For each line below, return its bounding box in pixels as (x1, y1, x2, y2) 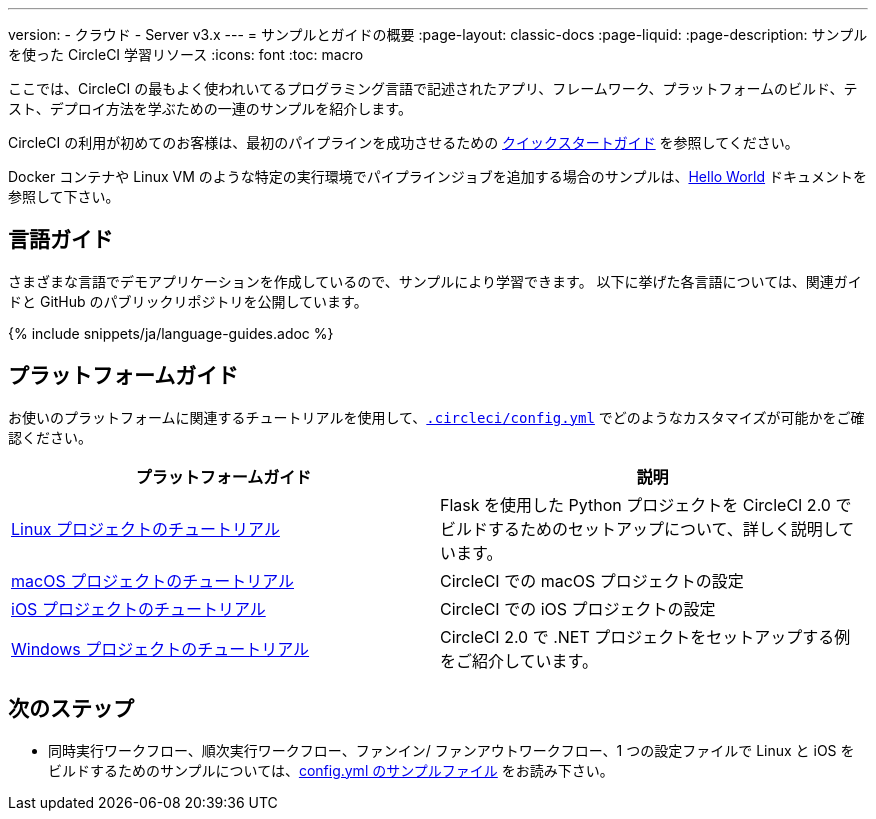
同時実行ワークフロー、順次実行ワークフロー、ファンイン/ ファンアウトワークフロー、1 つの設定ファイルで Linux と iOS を (48, 741, 855, 759)
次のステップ (8, 696, 134, 722)
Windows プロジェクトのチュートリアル (11, 638, 310, 659)
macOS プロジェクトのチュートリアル (11, 570, 294, 591)
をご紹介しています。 (440, 650, 598, 671)
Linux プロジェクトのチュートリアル (11, 518, 280, 539)
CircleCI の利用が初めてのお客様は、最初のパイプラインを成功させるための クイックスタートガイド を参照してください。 (8, 134, 799, 151)
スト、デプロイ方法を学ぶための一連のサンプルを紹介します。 (8, 100, 412, 117)
